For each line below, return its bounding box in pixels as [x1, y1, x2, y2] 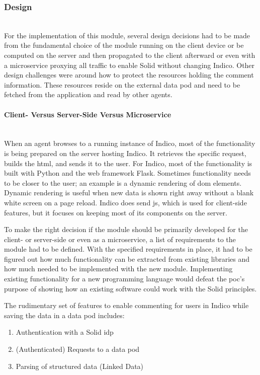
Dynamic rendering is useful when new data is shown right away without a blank [4, 187, 254, 198]
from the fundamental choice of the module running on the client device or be [4, 40, 244, 50]
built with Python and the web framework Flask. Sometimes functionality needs [4, 168, 251, 178]
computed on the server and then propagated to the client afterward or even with [4, 50, 255, 60]
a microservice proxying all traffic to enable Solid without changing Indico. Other [4, 59, 255, 70]
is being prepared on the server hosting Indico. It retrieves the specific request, [4, 147, 246, 158]
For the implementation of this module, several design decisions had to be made [4, 30, 250, 40]
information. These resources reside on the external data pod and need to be [4, 79, 240, 90]
